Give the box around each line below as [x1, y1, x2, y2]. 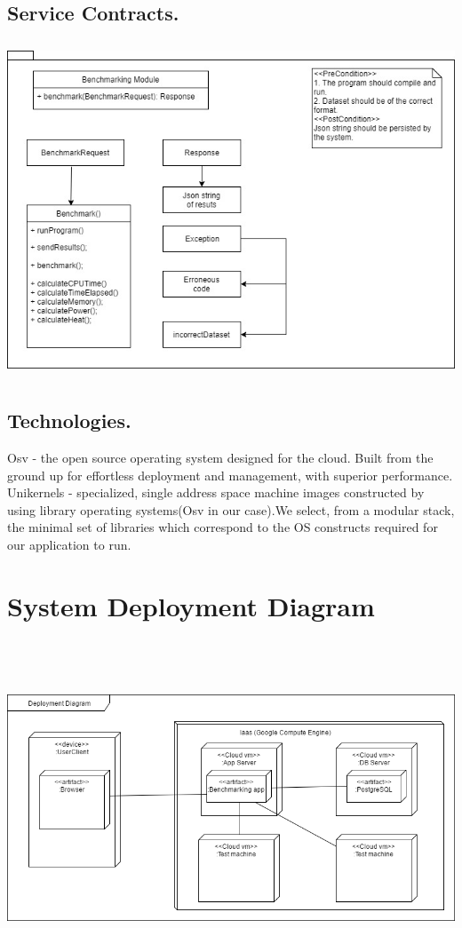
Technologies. [7, 407, 131, 434]
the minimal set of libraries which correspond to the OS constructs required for [7, 518, 438, 536]
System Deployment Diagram [7, 587, 375, 623]
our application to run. [7, 535, 131, 553]
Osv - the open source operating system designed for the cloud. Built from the [7, 448, 434, 466]
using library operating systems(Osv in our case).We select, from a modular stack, [7, 500, 455, 519]
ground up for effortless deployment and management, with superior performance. [7, 465, 453, 484]
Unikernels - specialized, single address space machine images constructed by [7, 483, 425, 502]
